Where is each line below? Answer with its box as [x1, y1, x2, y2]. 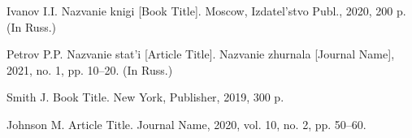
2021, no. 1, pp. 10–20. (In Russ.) [7, 61, 173, 78]
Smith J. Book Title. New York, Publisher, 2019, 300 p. [7, 88, 284, 106]
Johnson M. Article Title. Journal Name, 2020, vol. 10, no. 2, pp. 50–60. [7, 115, 366, 132]
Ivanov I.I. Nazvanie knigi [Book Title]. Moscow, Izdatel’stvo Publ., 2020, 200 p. [7, 2, 406, 19]
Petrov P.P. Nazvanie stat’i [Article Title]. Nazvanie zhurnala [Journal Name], [7, 45, 395, 63]
